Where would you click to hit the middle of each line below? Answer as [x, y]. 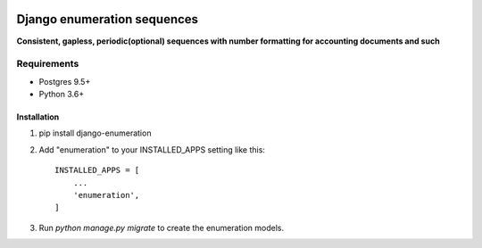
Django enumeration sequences [108, 19]
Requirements [48, 64]
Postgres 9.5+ [65, 81]
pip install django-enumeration [95, 133]
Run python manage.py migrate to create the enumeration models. [162, 227]
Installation [38, 117]
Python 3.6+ [62, 95]
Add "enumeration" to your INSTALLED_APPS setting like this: [152, 149]
